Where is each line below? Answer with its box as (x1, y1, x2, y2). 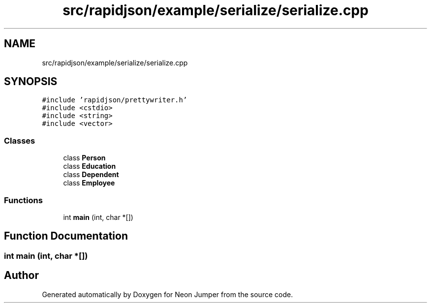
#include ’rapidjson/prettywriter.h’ (42, 96, 187, 104)
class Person (63, 153, 106, 162)
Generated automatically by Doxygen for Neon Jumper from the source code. (42, 290, 293, 299)
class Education (63, 162, 116, 171)
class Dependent (63, 170, 119, 179)
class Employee (63, 179, 115, 187)
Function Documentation (4, 230, 128, 243)
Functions (4, 195, 43, 205)
